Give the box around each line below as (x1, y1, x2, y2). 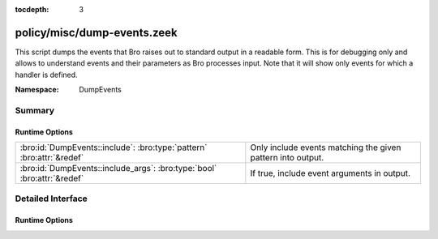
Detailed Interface (15, 193, 88, 204)
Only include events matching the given (250, 142, 401, 153)
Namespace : (15, 85, 60, 95)
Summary (15, 105, 55, 116)
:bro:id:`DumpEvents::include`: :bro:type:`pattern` (19, 142, 208, 153)
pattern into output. (250, 152, 324, 164)
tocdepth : (15, 5, 49, 14)
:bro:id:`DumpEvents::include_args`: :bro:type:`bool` (19, 163, 217, 174)
